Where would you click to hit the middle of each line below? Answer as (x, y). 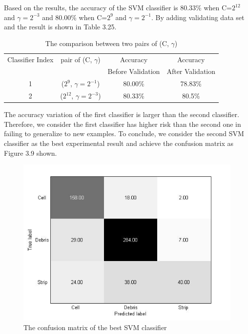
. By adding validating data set (198, 17)
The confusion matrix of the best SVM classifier (95, 327)
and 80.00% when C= (75, 17)
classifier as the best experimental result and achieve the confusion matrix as (119, 143)
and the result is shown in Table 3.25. (60, 27)
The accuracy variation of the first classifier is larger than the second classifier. (122, 114)
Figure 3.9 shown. (31, 153)
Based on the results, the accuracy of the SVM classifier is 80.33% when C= (118, 7)
